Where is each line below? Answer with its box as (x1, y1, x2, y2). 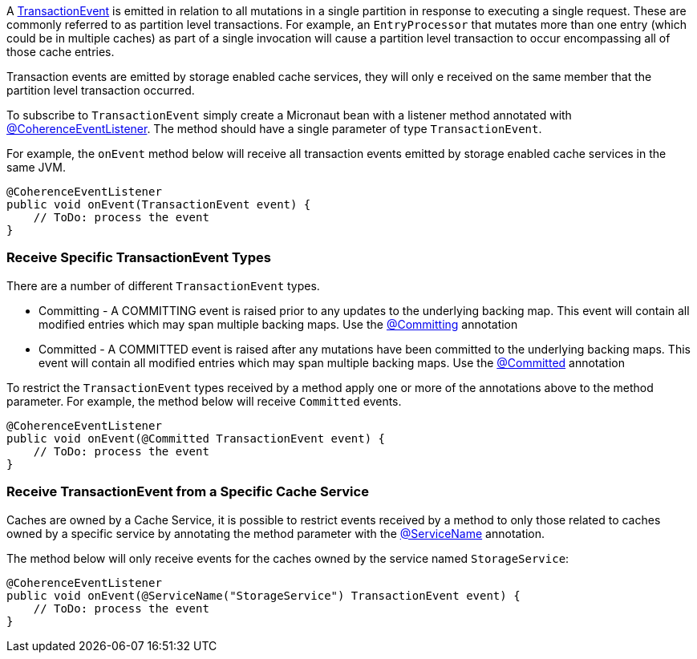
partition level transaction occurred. (6, 83, 195, 97)
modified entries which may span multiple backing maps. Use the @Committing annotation (38, 317, 518, 331)
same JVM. (6, 160, 66, 174)
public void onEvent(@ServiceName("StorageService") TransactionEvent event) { (6, 588, 521, 602)
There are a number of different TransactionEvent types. (6, 278, 320, 293)
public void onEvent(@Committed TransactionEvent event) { (6, 431, 386, 445)
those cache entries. (6, 45, 115, 59)
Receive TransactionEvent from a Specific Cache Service (6, 483, 369, 500)
